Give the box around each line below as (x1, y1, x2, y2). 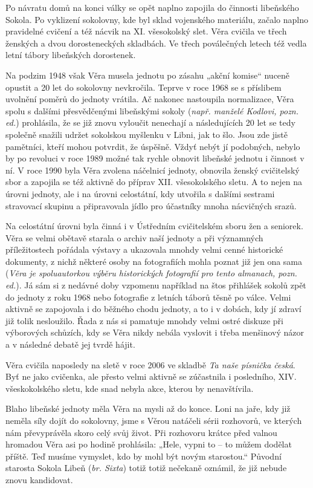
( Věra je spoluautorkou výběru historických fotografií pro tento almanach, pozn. (5, 267, 297, 279)
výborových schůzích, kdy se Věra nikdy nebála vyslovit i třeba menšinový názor (5, 326, 304, 339)
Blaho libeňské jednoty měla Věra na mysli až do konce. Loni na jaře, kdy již (5, 402, 291, 415)
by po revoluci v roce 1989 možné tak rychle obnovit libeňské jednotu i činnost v (5, 152, 305, 164)
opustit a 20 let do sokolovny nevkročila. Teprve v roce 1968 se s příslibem (5, 80, 282, 93)
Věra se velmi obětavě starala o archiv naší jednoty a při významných (5, 231, 263, 244)
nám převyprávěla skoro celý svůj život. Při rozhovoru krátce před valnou (5, 426, 277, 438)
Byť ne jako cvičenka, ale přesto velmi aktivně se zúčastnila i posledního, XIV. (5, 370, 297, 383)
